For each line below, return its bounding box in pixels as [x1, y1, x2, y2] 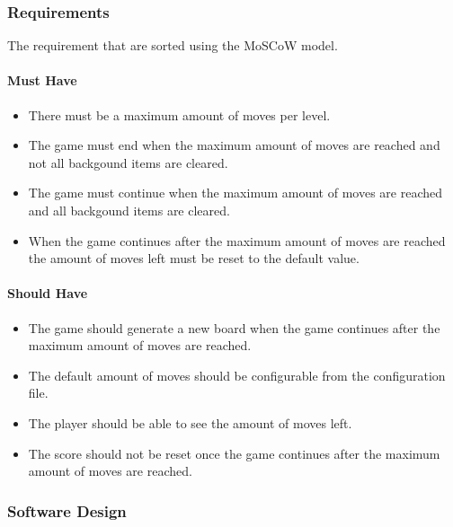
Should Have [7, 284, 88, 303]
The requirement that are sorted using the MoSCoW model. [7, 36, 338, 55]
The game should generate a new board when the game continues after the [28, 318, 440, 337]
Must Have [7, 71, 77, 90]
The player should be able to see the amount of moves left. [28, 413, 352, 432]
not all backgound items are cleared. [28, 153, 228, 171]
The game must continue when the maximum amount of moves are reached [28, 183, 443, 202]
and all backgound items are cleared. [28, 200, 230, 219]
